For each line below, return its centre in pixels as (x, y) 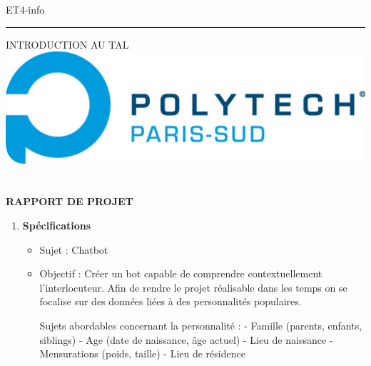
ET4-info (25, 9)
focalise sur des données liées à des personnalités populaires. (171, 301)
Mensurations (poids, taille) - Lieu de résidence (142, 353)
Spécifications (57, 226)
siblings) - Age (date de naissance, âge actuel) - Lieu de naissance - (186, 339)
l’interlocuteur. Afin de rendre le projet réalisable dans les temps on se (193, 287)
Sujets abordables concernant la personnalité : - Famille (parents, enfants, (201, 326)
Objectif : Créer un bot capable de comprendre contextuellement (181, 273)
